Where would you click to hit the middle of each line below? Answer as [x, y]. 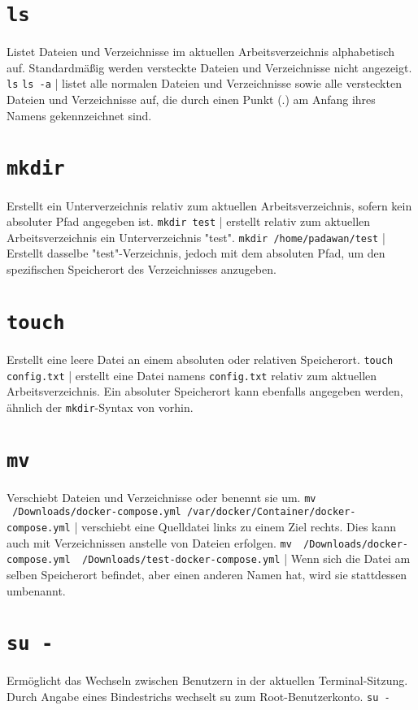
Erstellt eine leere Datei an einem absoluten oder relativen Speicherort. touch [200, 359]
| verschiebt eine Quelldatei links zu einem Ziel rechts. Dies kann [235, 526]
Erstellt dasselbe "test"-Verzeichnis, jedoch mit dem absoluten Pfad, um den [196, 253]
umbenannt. [36, 590]
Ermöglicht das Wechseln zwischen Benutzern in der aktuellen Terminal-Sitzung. [207, 680]
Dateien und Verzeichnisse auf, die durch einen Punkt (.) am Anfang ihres [191, 100]
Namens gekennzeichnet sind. [79, 115]
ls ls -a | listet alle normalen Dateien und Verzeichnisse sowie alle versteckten [204, 83]
